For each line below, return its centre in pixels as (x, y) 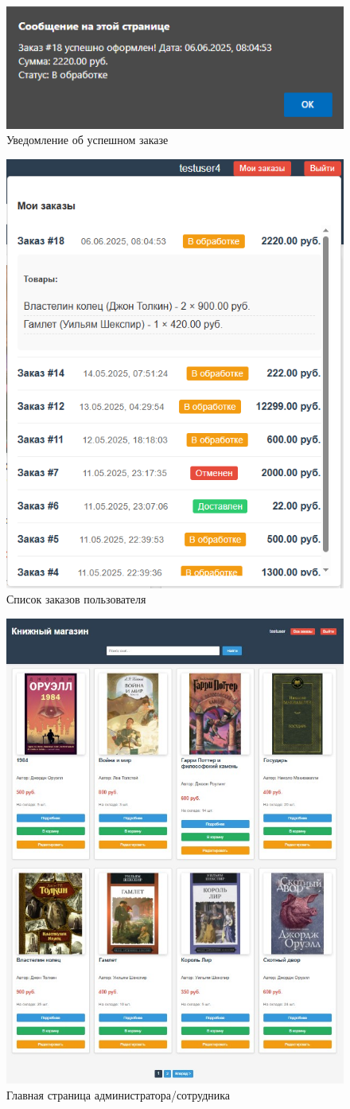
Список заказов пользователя (76, 599)
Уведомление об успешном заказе (87, 140)
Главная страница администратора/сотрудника (119, 1095)
